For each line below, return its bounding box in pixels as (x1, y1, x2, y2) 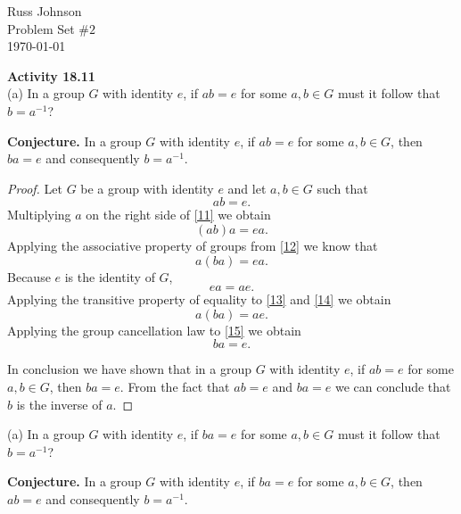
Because (7, 267, 51, 286)
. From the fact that (119, 377, 230, 395)
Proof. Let (7, 178, 62, 197)
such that (317, 178, 368, 197)
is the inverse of (16, 394, 103, 413)
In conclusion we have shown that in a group (7, 360, 251, 378)
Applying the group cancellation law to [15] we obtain (7, 320, 301, 339)
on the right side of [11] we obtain (86, 205, 271, 224)
